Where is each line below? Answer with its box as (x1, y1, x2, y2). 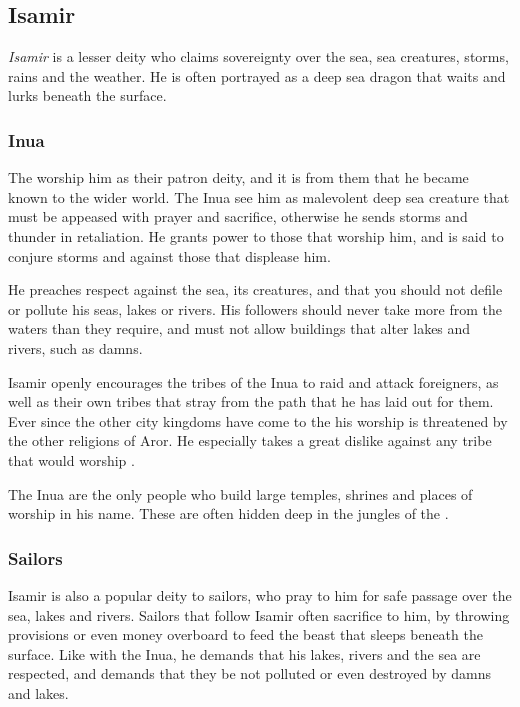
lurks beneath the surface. (8, 85, 167, 106)
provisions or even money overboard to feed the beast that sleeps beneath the (8, 624, 483, 645)
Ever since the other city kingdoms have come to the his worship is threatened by (8, 410, 508, 431)
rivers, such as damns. (8, 337, 143, 358)
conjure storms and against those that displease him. (8, 245, 331, 266)
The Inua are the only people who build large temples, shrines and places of (8, 483, 473, 504)
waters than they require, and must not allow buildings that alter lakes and (8, 318, 471, 339)
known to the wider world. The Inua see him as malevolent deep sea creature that (8, 186, 510, 207)
